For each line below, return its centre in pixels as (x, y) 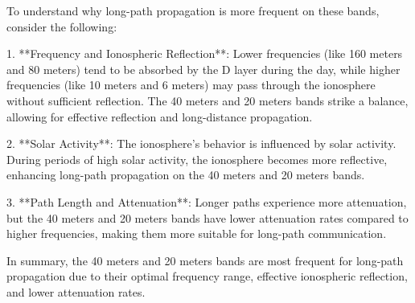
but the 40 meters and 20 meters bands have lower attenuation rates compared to (207, 217)
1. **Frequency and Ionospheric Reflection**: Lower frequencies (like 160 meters (205, 53)
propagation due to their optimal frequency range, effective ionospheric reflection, (207, 276)
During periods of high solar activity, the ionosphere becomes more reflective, (197, 159)
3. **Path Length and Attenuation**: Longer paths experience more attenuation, (207, 201)
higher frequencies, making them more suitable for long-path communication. (197, 233)
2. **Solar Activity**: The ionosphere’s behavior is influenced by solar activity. (201, 143)
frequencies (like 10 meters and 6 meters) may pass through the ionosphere (191, 85)
